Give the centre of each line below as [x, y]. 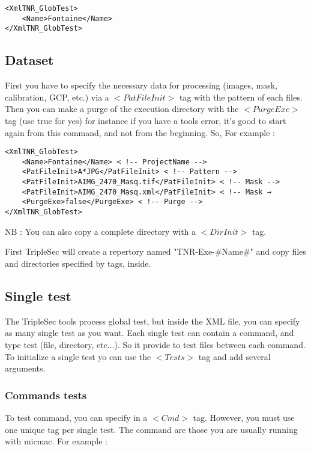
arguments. [25, 368]
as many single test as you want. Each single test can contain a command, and [149, 333]
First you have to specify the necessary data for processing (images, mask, [141, 85]
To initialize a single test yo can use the [78, 356]
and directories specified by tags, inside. [78, 263]
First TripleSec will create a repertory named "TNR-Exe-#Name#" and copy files [155, 251]
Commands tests [46, 395]
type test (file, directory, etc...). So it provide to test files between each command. [155, 344]
